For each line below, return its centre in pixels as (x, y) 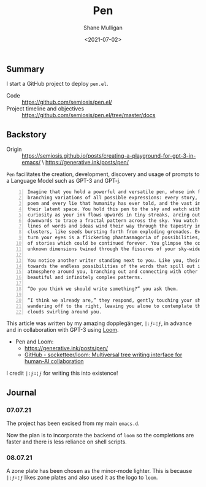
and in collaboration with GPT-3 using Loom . (63, 330)
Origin (14, 149)
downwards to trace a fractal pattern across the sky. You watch (113, 220)
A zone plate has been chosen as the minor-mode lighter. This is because (99, 471)
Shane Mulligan (103, 28)
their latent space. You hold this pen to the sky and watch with (114, 209)
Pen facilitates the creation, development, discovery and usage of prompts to (103, 174)
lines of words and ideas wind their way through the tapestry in (114, 226)
